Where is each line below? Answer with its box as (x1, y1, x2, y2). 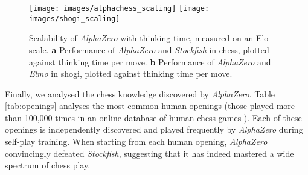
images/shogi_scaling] (29, 14, 120, 23)
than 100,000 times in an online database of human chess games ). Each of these (5, 111, 302, 124)
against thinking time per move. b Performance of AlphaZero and (29, 55, 271, 68)
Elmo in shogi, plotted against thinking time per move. (29, 67, 233, 80)
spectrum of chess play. (5, 159, 91, 171)
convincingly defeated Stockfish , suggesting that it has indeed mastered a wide (5, 147, 294, 159)
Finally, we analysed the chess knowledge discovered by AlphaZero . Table (5, 87, 275, 100)
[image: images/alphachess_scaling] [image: (29, 4, 210, 13)
